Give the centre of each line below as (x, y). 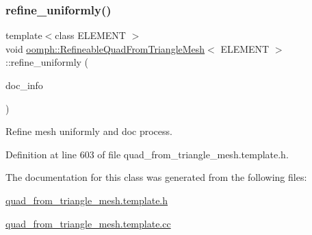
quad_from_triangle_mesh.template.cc (88, 223)
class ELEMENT (90, 35)
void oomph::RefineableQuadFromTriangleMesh (105, 48)
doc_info (24, 85)
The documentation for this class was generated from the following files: (156, 177)
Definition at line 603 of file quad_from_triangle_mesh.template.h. (147, 154)
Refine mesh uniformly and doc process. (89, 131)
